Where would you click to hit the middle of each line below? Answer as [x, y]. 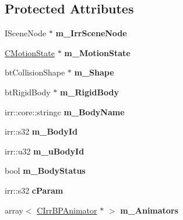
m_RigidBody [89, 92]
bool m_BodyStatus [45, 171]
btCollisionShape [35, 72]
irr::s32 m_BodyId [41, 131]
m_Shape [94, 72]
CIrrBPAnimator [67, 210]
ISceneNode [26, 33]
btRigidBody [28, 92]
